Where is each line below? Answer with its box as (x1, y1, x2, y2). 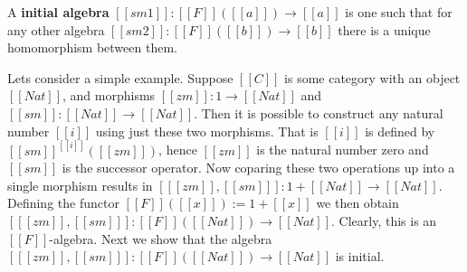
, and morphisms (62, 86, 156, 105)
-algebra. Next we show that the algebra (49, 229, 272, 248)
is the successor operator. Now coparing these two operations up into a (62, 158, 455, 177)
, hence (158, 140, 197, 159)
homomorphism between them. (7, 38, 177, 57)
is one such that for (345, 3, 453, 21)
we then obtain (316, 193, 399, 212)
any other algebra (7, 20, 105, 39)
